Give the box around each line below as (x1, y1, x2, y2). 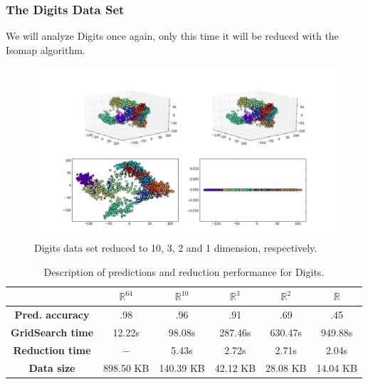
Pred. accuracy (14, 307, 90, 322)
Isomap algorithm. (6, 42, 85, 57)
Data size (28, 360, 75, 375)
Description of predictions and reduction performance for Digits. (43, 264, 325, 279)
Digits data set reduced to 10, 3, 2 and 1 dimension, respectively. (34, 240, 317, 255)
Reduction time (13, 342, 91, 357)
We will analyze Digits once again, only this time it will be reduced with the (6, 28, 339, 43)
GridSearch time (11, 325, 94, 340)
